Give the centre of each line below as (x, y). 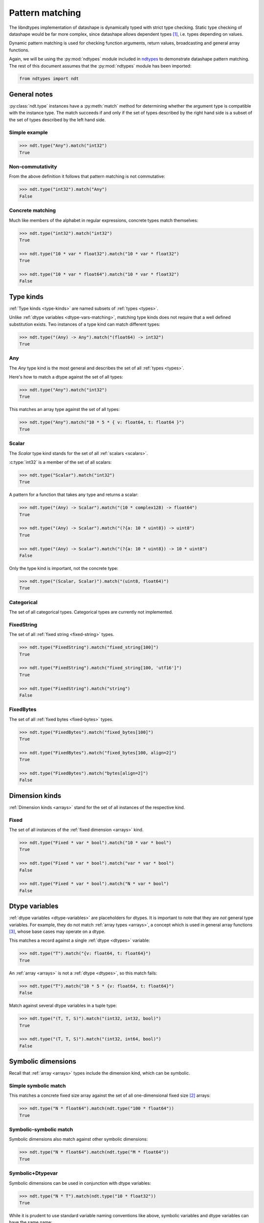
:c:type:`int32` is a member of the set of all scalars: (60, 462)
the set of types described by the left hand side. (57, 119)
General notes (31, 94)
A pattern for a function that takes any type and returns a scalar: (74, 495)
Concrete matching (33, 210)
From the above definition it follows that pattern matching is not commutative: (87, 177)
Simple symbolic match (37, 1086)
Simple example (29, 132)
